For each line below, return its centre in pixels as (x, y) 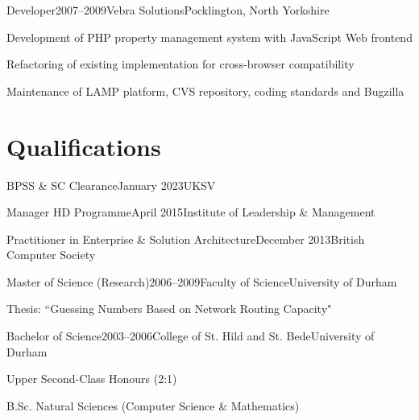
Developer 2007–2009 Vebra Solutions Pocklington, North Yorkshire (168, 10)
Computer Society (51, 255)
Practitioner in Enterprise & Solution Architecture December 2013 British (186, 239)
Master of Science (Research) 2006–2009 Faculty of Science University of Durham (202, 281)
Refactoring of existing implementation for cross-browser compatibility (180, 64)
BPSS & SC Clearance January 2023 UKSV (111, 185)
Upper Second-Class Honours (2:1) (92, 379)
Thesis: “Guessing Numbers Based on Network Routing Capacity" (169, 309)
